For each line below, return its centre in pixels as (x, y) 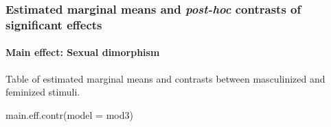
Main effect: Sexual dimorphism (83, 52)
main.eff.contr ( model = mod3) (69, 114)
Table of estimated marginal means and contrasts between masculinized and (165, 78)
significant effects (54, 24)
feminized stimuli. (43, 92)
